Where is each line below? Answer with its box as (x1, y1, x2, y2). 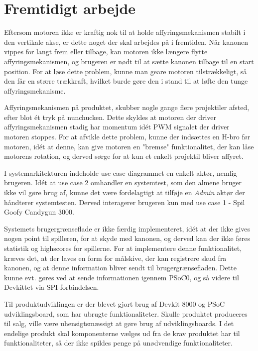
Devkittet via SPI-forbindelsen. (4, 282, 99, 292)
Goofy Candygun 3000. (4, 207, 74, 217)
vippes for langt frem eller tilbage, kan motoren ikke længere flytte (4, 46, 208, 57)
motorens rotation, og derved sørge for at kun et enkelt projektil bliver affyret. (4, 151, 244, 161)
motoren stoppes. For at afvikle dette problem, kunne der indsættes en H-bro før (4, 131, 251, 142)
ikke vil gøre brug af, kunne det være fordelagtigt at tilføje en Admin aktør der (4, 187, 245, 198)
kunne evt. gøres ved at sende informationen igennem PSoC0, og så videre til (4, 272, 239, 282)
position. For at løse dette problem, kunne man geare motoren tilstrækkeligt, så (4, 66, 247, 76)
